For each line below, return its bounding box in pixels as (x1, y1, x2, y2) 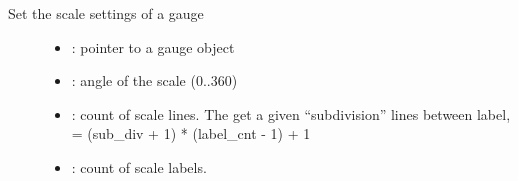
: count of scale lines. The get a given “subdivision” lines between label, (71, 103, 511, 124)
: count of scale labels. (71, 156, 207, 177)
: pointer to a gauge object (71, 36, 235, 57)
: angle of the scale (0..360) (71, 70, 238, 91)
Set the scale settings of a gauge (8, 3, 204, 23)
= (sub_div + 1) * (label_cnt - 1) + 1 (71, 123, 311, 144)
